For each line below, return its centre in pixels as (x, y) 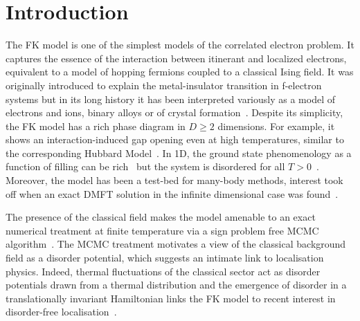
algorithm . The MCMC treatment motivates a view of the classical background (176, 244)
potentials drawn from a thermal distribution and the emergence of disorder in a (176, 285)
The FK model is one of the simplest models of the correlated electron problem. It (180, 45)
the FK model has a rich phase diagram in (96, 126)
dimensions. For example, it (276, 126)
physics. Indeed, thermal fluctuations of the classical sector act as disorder (163, 271)
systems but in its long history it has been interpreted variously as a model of (170, 99)
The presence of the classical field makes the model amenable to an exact (161, 217)
